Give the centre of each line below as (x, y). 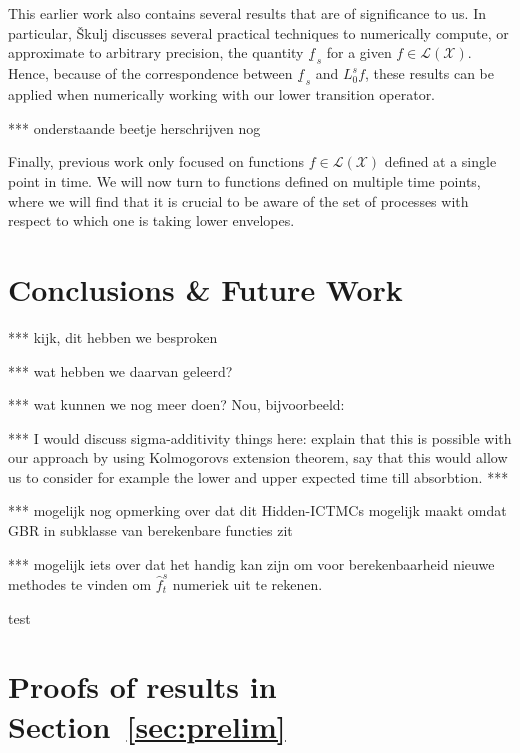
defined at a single (440, 161)
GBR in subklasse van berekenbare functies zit (150, 530)
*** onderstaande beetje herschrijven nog (134, 127)
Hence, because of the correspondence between (150, 73)
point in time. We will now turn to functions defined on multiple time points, (244, 181)
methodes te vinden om (80, 583)
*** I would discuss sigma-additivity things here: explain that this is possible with (260, 437)
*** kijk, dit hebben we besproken (113, 336)
